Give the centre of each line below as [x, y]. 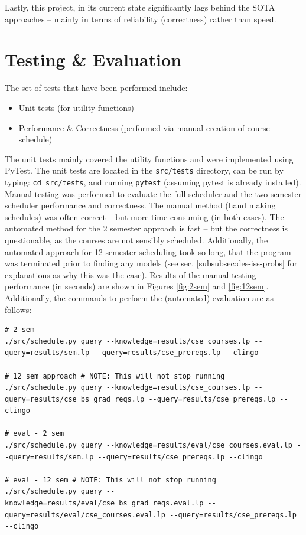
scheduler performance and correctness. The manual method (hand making [140, 205]
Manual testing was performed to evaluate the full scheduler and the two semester [153, 193]
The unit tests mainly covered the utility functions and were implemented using [149, 159]
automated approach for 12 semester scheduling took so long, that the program [148, 251]
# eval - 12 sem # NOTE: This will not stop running [110, 480]
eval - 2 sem [39, 434]
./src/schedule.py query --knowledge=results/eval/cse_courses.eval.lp [149, 446]
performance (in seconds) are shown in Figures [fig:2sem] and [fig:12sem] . [137, 286]
